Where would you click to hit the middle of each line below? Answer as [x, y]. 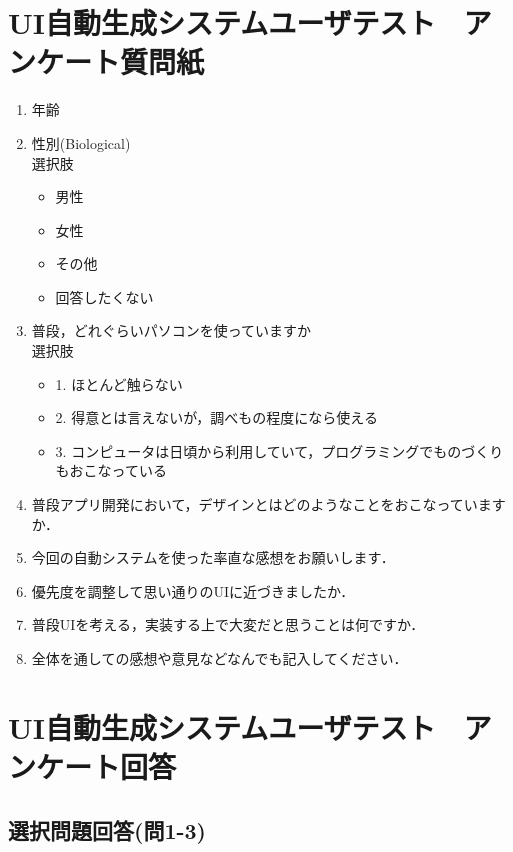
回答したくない [104, 296]
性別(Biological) [81, 142]
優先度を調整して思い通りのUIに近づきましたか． [193, 590]
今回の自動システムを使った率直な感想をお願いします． [213, 557]
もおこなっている [111, 470]
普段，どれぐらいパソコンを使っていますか [171, 330]
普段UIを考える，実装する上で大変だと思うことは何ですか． [228, 624]
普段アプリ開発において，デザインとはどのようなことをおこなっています [268, 504]
